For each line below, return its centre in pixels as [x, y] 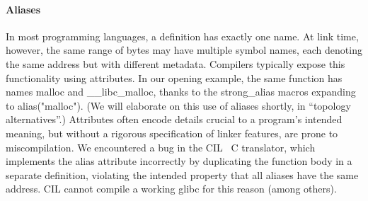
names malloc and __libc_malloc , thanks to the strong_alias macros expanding [181, 92]
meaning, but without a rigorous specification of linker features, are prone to [172, 133]
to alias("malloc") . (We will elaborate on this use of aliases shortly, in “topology [178, 105]
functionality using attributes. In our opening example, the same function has [174, 77]
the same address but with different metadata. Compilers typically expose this [176, 63]
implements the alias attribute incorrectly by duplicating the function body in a [179, 161]
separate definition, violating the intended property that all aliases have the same [182, 174]
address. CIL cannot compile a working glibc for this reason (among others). [171, 189]
